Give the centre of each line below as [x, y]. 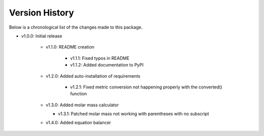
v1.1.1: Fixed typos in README [100, 58]
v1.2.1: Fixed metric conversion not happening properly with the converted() [146, 87]
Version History [42, 13]
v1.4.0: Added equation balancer [78, 123]
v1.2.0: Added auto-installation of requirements [93, 76]
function [79, 94]
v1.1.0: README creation [70, 47]
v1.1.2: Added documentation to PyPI [107, 65]
